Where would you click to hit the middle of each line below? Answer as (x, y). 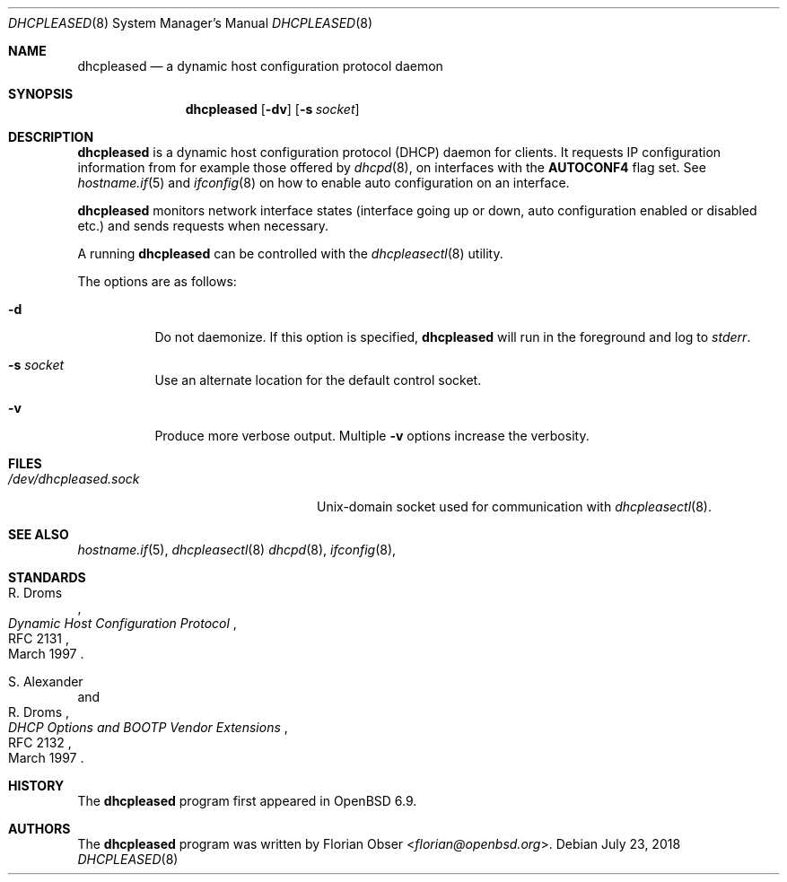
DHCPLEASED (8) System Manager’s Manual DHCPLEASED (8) (191, 23)
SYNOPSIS (41, 94)
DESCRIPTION (51, 137)
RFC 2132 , (40, 742)
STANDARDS (47, 577)
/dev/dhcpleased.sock (74, 479)
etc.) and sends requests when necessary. (203, 226)
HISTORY (36, 786)
